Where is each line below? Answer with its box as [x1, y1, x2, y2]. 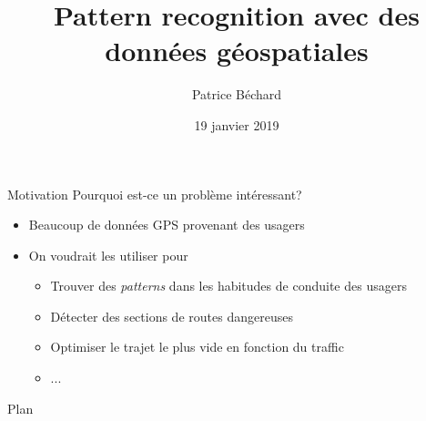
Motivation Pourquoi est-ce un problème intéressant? [7, 184, 302, 203]
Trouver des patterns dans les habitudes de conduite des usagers [50, 276, 407, 295]
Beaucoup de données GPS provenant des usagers [28, 215, 305, 234]
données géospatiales [105, 32, 369, 69]
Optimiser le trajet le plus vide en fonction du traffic [50, 337, 344, 356]
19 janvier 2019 [194, 115, 279, 134]
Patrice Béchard [191, 85, 282, 104]
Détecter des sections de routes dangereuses [50, 306, 293, 325]
